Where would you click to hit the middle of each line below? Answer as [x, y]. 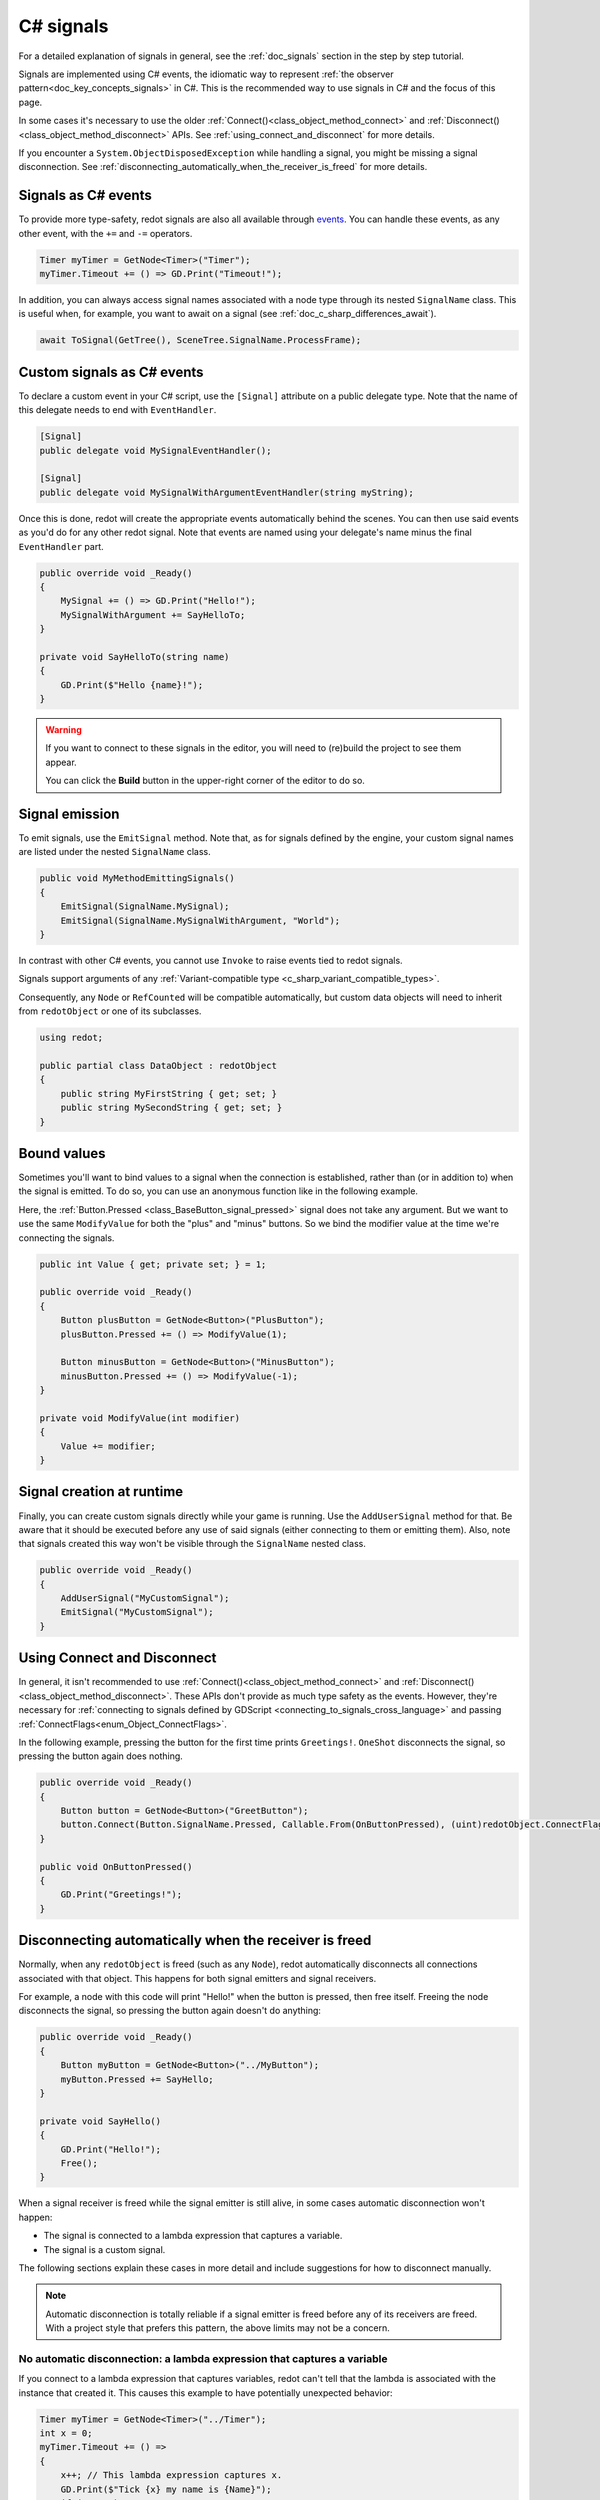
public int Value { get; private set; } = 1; [153, 1264]
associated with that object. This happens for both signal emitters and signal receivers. [197, 1978]
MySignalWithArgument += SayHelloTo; [153, 614]
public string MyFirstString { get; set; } [168, 1093]
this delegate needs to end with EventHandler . [117, 410]
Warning [63, 729]
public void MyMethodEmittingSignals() [137, 878]
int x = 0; [66, 2433]
